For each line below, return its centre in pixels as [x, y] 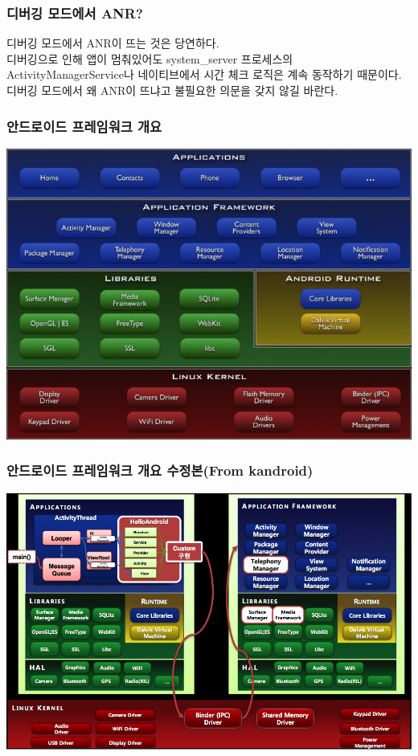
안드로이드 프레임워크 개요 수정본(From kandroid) [160, 470]
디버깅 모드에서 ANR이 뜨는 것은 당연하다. [113, 43]
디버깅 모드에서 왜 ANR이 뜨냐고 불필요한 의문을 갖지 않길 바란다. [172, 90]
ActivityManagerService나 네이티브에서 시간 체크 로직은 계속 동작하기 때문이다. [204, 74]
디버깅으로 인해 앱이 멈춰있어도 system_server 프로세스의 [150, 58]
